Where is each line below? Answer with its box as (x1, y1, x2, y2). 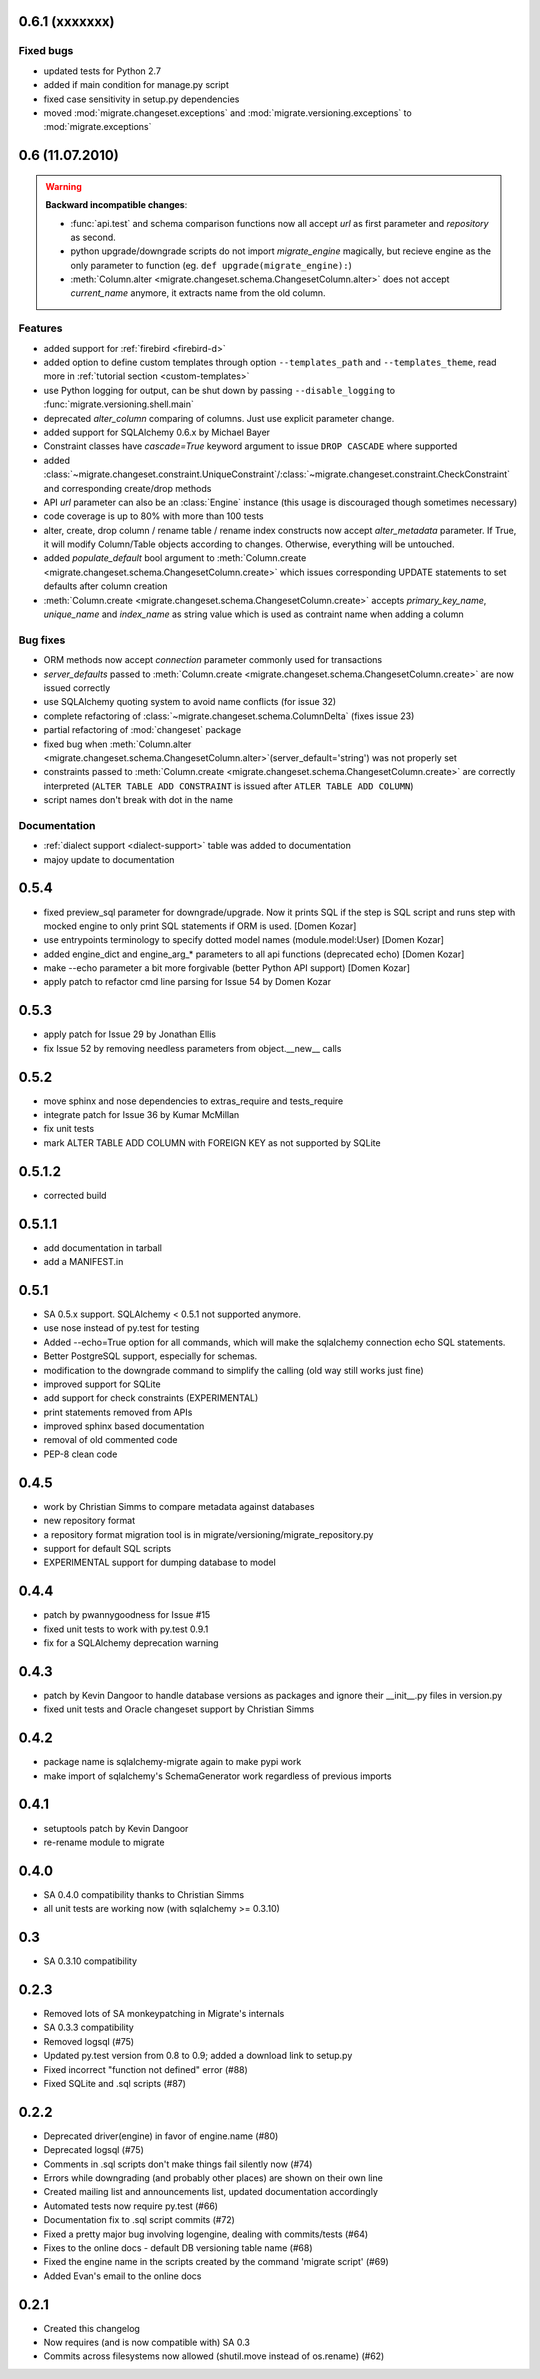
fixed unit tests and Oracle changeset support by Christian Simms (43, 1703, 315, 1715)
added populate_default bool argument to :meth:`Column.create (43, 552, 307, 564)
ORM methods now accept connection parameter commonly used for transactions (43, 654, 383, 666)
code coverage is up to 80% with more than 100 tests (43, 510, 264, 522)
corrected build (43, 1189, 107, 1201)
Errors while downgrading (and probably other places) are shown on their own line (43, 2172, 384, 2184)
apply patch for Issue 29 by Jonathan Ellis (43, 1028, 217, 1040)
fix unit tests (43, 1123, 95, 1135)
